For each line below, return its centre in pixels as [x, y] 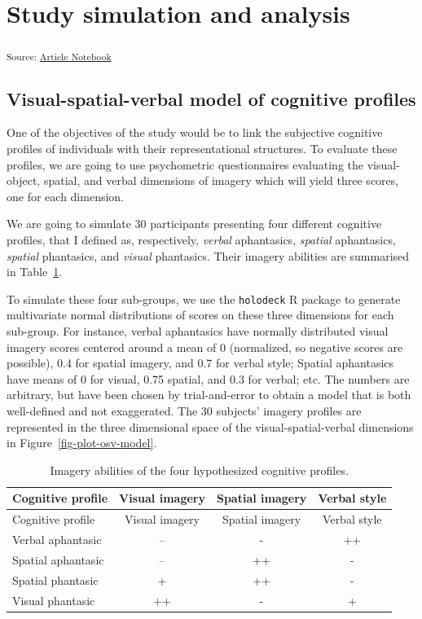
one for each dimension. [66, 196]
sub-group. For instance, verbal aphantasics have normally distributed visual [198, 331]
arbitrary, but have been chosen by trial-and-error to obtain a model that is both [209, 395]
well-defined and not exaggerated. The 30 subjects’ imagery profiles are [184, 411]
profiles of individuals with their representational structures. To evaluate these [202, 149]
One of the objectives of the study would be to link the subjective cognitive [195, 132]
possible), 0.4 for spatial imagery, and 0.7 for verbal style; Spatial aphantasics [200, 363]
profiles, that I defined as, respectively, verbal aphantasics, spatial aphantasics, [201, 240]
